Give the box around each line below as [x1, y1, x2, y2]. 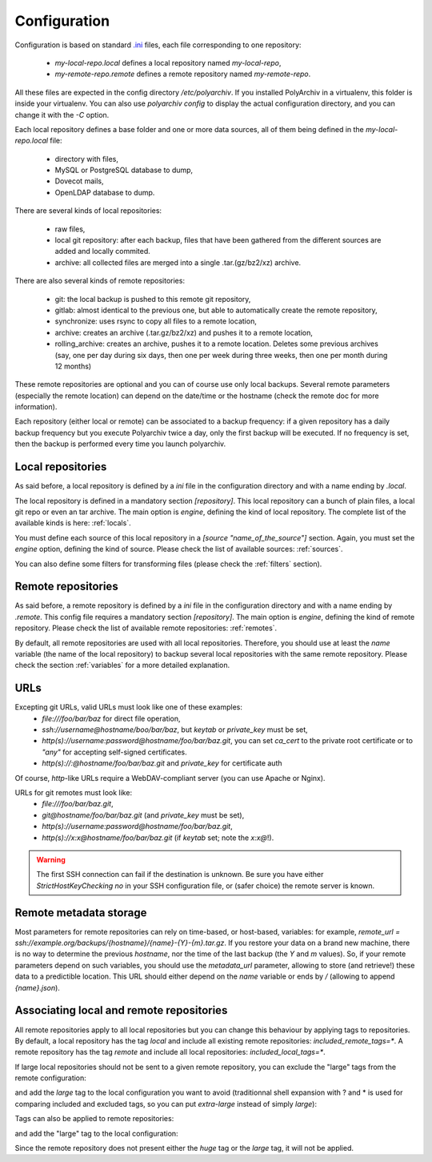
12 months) [54, 361, 92, 371]
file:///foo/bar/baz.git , [42, 799, 114, 809]
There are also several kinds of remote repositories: [14, 276, 186, 286]
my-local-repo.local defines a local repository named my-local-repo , [54, 58, 282, 67]
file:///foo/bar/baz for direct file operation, [42, 714, 181, 723]
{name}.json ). [14, 983, 60, 992]
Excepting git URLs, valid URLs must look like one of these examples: [14, 702, 243, 712]
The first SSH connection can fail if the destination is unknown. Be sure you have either [36, 870, 324, 879]
